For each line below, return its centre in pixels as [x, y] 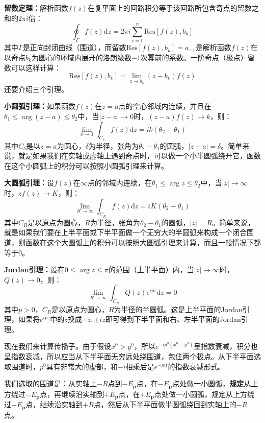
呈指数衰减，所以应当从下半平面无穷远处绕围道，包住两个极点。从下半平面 [129, 356]
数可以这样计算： [33, 67]
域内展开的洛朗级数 [99, 57]
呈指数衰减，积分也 [226, 346]
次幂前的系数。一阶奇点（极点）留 [197, 57]
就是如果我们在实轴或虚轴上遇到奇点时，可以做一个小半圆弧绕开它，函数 [139, 156]
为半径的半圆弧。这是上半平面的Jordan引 [182, 309]
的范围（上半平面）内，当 [151, 269]
